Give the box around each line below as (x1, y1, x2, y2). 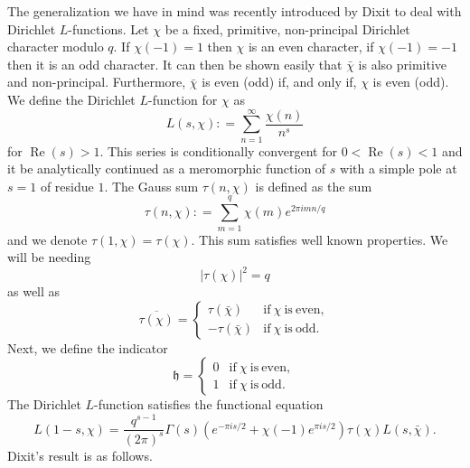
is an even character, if (248, 37, 374, 56)
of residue (40, 176, 94, 195)
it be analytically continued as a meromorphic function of (7, 159, 326, 178)
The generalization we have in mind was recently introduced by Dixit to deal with (7, 2, 462, 20)
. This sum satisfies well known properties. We (191, 229, 448, 248)
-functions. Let (68, 19, 149, 38)
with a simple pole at (340, 159, 457, 178)
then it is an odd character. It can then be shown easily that (7, 54, 343, 73)
